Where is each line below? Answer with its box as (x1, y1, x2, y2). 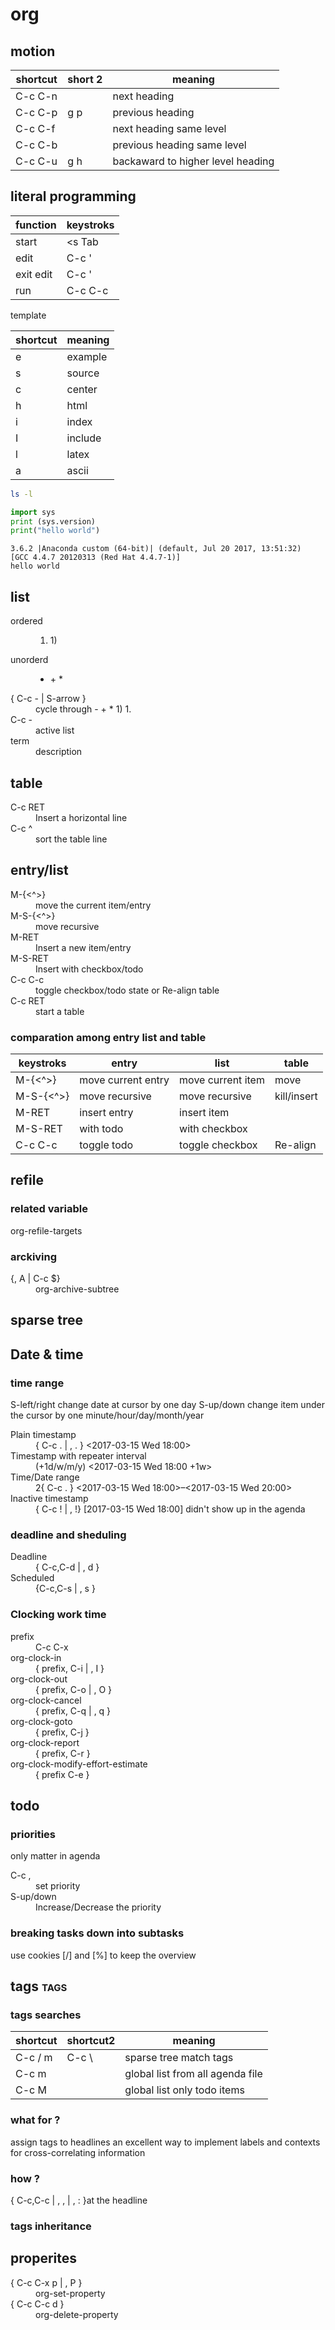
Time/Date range (10, 1471, 80, 1483)
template (10, 309, 47, 321)
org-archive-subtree (35, 1283, 120, 1295)
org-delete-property (35, 2308, 119, 2320)
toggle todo (79, 1138, 134, 1152)
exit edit (15, 267, 53, 281)
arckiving (10, 1249, 58, 1263)
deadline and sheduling (10, 1528, 127, 1542)
